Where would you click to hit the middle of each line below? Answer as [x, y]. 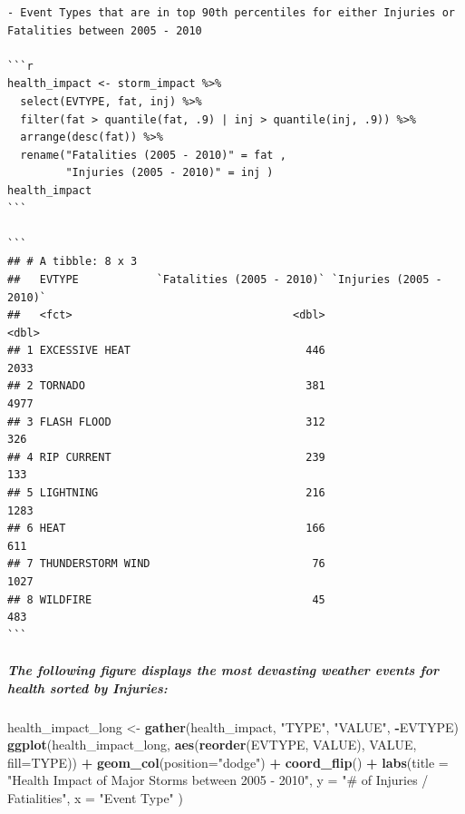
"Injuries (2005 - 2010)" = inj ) [170, 173]
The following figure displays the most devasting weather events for [223, 669]
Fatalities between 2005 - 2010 [105, 30]
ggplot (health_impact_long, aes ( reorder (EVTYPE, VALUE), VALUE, [212, 745]
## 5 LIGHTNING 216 [166, 493]
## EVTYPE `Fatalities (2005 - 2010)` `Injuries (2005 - [225, 279]
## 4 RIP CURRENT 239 [166, 457]
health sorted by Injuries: [87, 687]
